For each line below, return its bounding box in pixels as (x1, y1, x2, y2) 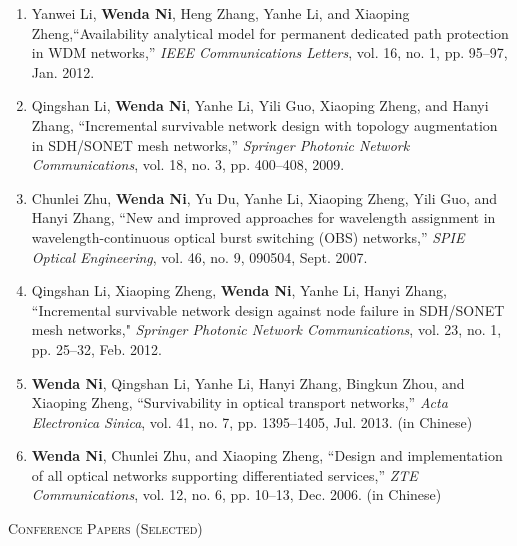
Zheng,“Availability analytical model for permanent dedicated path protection (31, 22, 509, 43)
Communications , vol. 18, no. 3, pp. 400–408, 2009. (31, 154, 345, 175)
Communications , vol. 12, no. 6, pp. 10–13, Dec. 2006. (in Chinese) (31, 484, 442, 505)
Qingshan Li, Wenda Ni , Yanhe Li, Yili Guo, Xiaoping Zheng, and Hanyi (31, 95, 489, 116)
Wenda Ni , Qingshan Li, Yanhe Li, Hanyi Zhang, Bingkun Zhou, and (31, 372, 465, 393)
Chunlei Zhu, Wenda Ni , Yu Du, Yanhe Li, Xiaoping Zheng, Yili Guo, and (31, 187, 498, 208)
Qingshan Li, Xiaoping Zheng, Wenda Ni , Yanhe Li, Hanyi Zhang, (31, 280, 447, 301)
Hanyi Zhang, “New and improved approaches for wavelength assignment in (31, 207, 496, 228)
